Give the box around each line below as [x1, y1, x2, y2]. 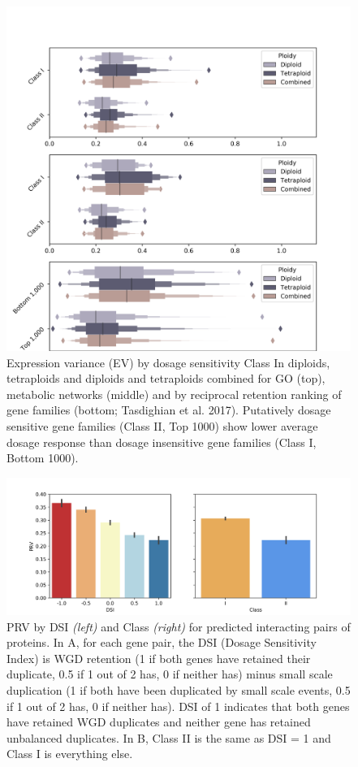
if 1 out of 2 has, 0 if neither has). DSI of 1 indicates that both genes [6, 697, 350, 714]
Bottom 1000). [6, 449, 79, 466]
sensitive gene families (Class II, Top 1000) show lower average [6, 417, 318, 434]
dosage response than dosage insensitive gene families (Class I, [6, 433, 317, 450]
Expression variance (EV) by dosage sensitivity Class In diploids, [6, 353, 330, 370]
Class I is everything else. [6, 745, 133, 762]
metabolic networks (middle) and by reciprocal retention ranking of [6, 385, 342, 402]
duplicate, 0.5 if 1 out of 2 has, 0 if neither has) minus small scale [6, 665, 333, 682]
